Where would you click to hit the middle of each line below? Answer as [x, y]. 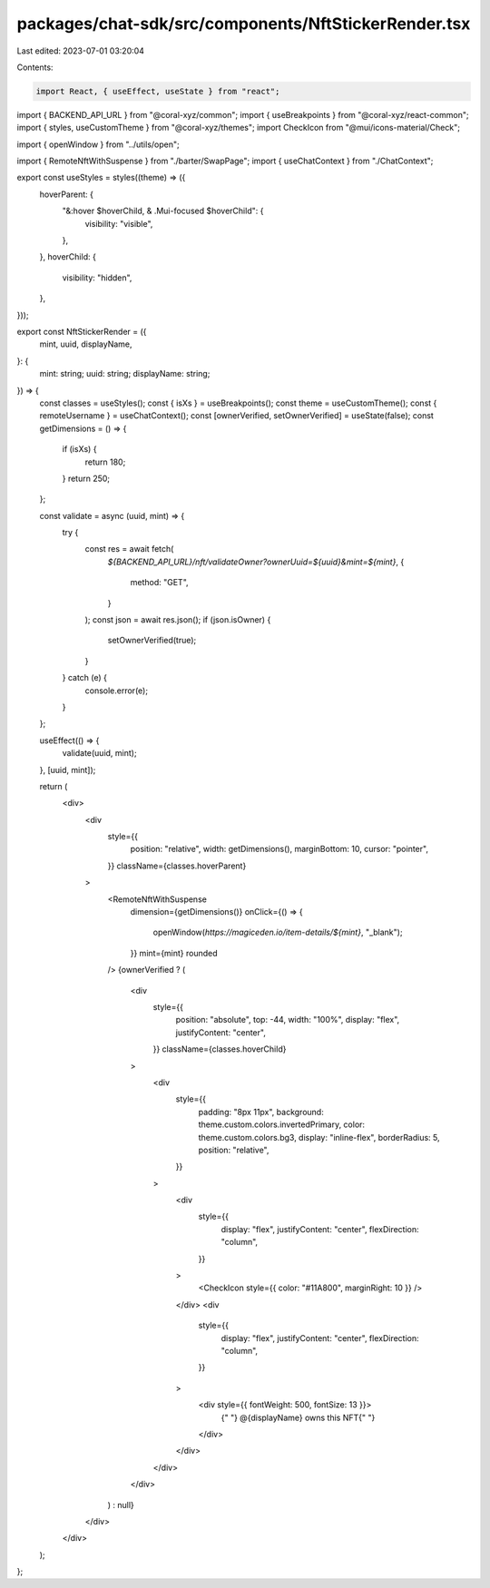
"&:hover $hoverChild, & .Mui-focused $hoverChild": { [163, 211]
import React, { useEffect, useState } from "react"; [158, 91]
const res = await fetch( [129, 549]
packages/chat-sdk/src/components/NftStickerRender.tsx [244, 24]
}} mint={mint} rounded [174, 953]
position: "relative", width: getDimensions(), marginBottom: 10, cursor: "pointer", [279, 849]
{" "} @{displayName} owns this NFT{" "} [298, 1417]
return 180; [105, 462]
